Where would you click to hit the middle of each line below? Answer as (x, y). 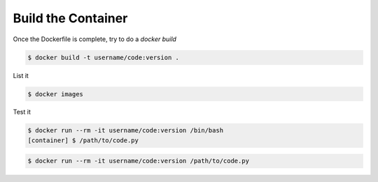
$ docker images (56, 94)
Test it (22, 112)
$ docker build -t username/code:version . (104, 57)
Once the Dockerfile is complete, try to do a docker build (94, 39)
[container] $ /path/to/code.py (83, 140)
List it (21, 75)
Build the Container (70, 18)
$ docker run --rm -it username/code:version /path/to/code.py (139, 161)
